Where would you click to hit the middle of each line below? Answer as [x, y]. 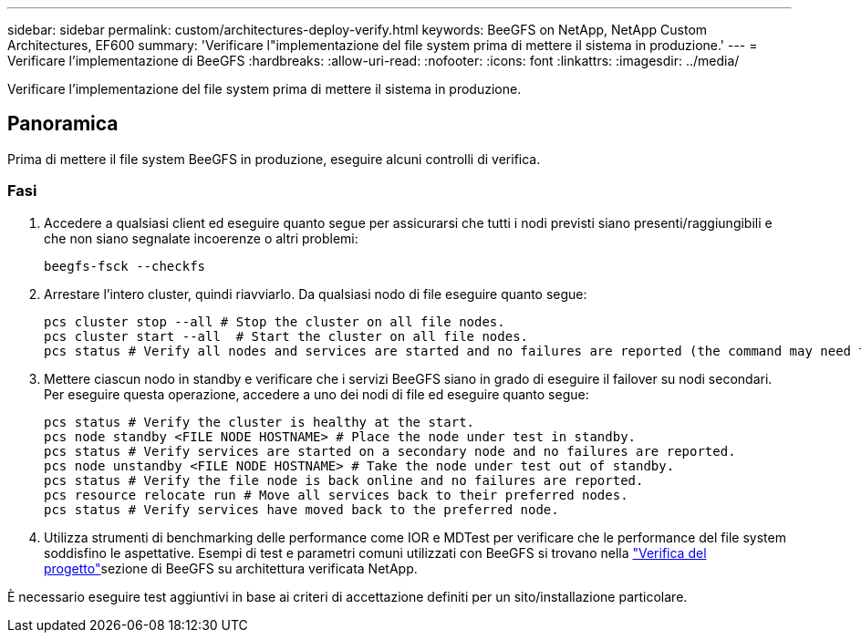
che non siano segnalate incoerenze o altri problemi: [201, 238]
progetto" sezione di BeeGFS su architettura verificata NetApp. [231, 568]
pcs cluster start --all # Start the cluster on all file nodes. [286, 336]
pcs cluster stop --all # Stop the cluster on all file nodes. [275, 321]
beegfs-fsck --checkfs [125, 266]
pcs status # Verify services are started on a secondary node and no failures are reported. [390, 451]
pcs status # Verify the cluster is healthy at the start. [259, 422]
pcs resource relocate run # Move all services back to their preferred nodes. [336, 495]
